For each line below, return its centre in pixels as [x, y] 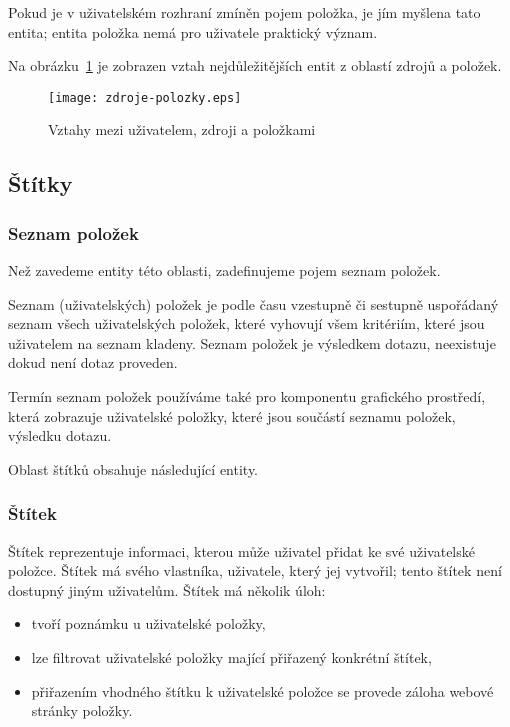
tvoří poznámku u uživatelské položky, [148, 623]
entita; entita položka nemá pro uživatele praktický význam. [193, 31]
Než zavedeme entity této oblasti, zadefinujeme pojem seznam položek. [224, 270]
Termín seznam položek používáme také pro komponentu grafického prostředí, [247, 396]
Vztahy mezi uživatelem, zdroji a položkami [182, 129]
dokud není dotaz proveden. [93, 362]
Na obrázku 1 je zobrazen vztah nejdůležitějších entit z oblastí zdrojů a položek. [255, 65]
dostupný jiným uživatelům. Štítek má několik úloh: [167, 589]
